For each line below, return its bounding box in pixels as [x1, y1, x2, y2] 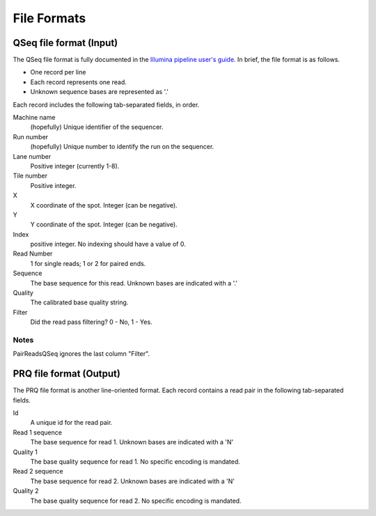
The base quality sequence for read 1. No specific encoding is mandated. [30, 458, 240, 466]
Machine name [13, 114, 56, 122]
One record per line [30, 68, 86, 77]
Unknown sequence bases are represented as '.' [30, 88, 169, 96]
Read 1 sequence [13, 428, 63, 437]
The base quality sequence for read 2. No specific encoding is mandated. [30, 497, 242, 505]
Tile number [13, 171, 48, 180]
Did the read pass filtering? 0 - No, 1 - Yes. [30, 318, 152, 327]
